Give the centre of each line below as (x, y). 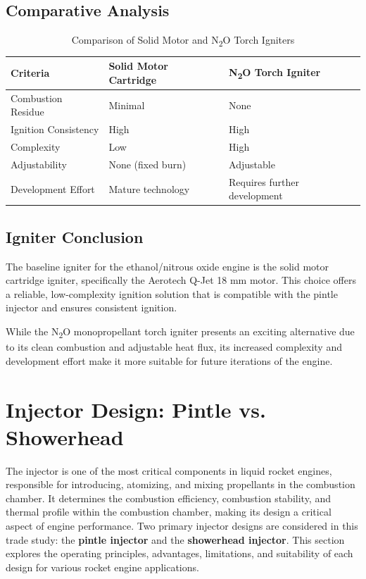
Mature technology (149, 188)
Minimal (127, 105)
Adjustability (39, 164)
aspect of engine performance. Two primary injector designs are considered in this (182, 525)
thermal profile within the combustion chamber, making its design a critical (169, 512)
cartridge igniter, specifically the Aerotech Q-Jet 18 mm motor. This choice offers (181, 280)
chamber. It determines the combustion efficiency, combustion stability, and (168, 498)
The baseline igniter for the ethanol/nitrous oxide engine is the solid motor (167, 266)
